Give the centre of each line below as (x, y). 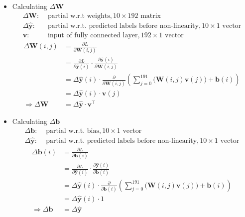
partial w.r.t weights (79, 16)
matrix (151, 16)
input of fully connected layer (93, 35)
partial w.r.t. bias (72, 131)
